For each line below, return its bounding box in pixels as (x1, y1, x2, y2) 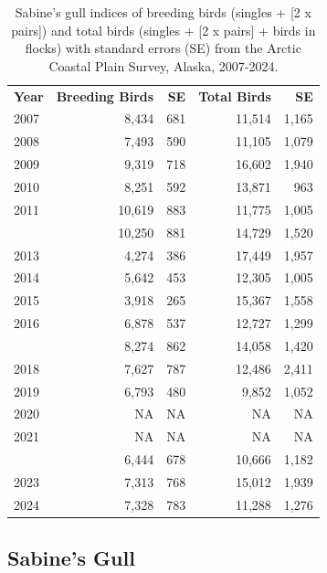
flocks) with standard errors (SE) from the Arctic (25, 38, 301, 58)
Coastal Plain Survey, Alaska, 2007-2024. (48, 56, 279, 75)
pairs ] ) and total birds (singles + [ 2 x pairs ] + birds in (11, 20, 316, 39)
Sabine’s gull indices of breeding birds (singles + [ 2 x (15, 3, 311, 21)
